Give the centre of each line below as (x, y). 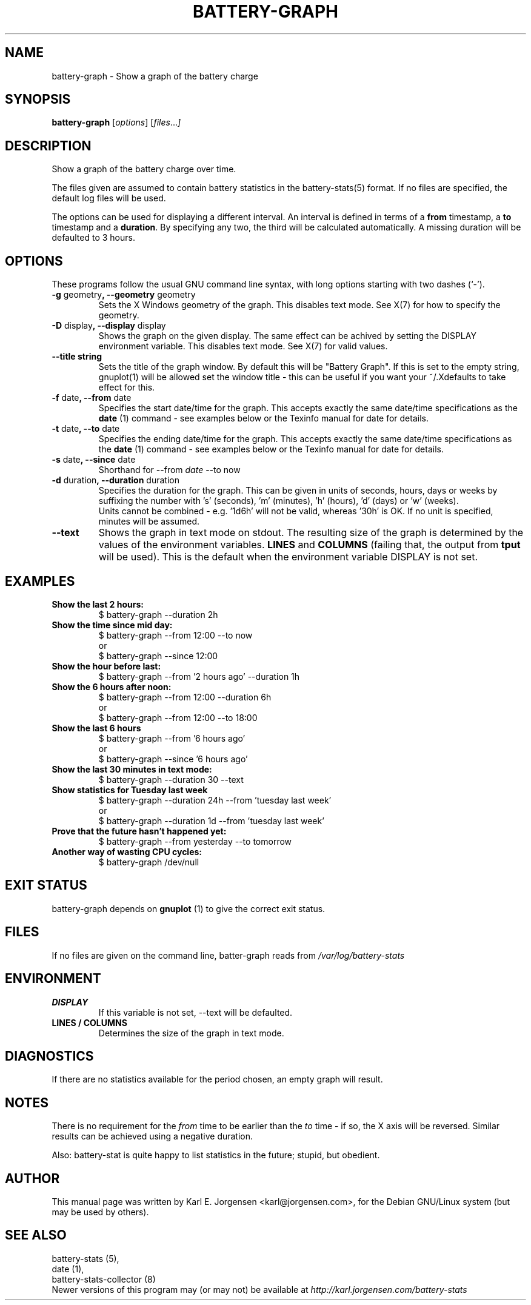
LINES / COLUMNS (89, 1022)
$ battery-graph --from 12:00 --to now (175, 635)
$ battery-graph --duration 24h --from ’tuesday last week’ (215, 800)
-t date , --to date (86, 429)
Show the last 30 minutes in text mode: (132, 769)
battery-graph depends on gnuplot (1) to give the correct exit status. (189, 908)
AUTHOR (32, 1178)
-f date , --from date (92, 398)
